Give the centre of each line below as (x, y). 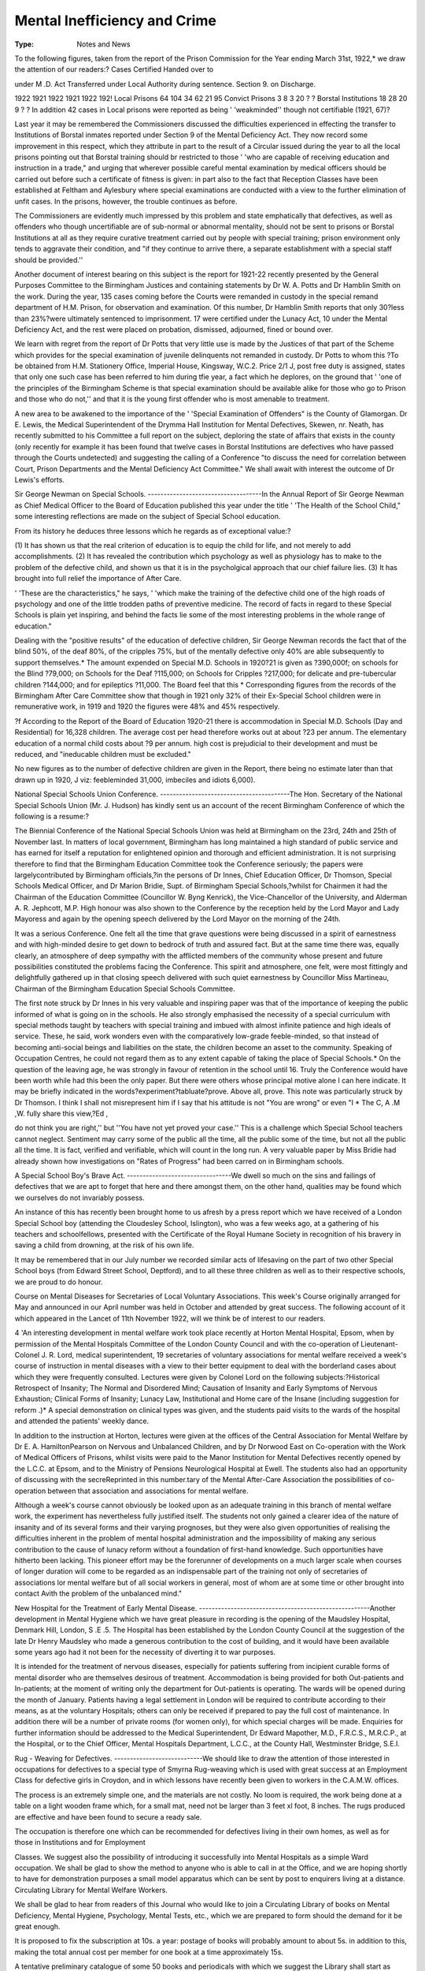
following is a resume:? (52, 816)
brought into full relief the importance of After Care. (98, 579)
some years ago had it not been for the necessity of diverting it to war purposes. (145, 1652)
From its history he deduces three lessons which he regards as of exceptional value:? (153, 531)
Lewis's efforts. (39, 480)
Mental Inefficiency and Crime (115, 20)
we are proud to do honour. (59, 1282)
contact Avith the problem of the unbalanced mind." (98, 1593)
